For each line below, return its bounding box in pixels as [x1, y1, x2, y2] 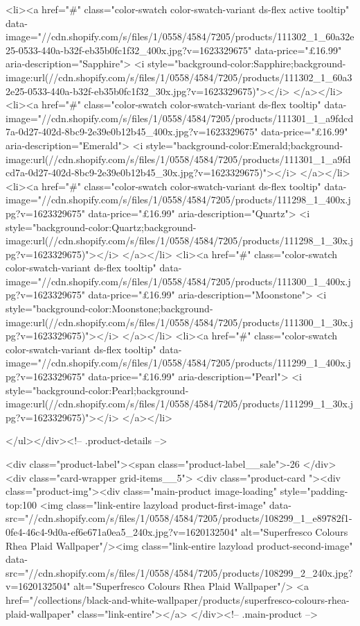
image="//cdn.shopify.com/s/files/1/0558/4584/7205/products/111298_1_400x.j [6, 192, 351, 207]
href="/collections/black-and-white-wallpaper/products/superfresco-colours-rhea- [6, 592, 350, 607]
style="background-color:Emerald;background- [145, 137, 343, 152]
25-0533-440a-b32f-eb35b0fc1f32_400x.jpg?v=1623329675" [6, 42, 252, 57]
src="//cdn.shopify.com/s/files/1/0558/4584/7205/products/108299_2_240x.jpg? [6, 565, 353, 580]
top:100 [6, 497, 37, 511]
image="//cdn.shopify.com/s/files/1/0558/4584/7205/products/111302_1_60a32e [6, 29, 354, 44]
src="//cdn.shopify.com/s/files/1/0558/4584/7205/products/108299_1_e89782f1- [6, 511, 352, 525]
